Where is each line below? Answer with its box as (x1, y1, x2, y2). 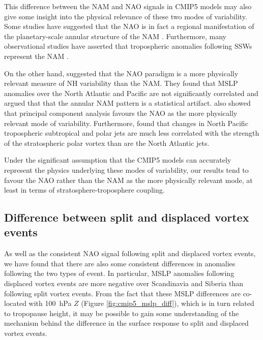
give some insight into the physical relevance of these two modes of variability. (4, 11, 247, 21)
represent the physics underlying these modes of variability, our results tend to (4, 164, 249, 175)
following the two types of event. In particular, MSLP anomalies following (4, 268, 235, 279)
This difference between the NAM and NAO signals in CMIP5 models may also (4, 1, 252, 11)
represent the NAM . (4, 50, 69, 61)
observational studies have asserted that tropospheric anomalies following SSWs (4, 41, 252, 51)
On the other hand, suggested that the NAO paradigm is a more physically (4, 68, 239, 78)
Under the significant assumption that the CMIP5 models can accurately (4, 154, 231, 165)
